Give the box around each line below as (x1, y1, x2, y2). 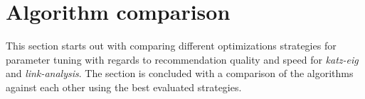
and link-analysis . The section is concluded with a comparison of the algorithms (6, 66, 354, 81)
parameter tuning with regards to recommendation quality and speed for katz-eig (6, 52, 359, 66)
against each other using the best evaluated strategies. (6, 79, 242, 94)
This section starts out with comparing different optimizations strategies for (6, 38, 337, 53)
